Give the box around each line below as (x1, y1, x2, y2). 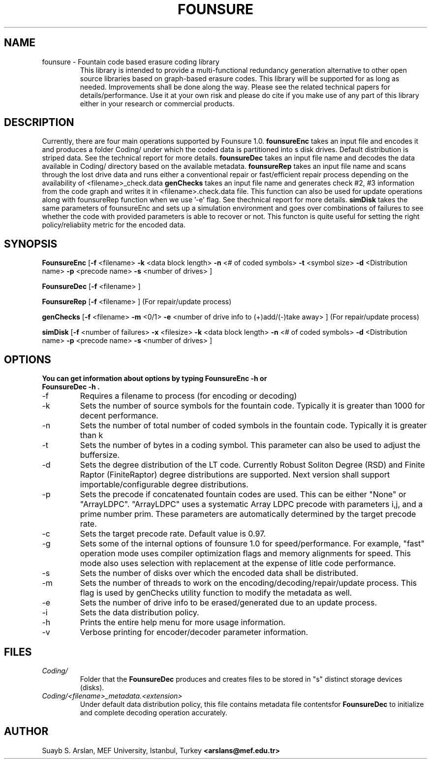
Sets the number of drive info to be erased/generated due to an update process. (80, 598, 377, 608)
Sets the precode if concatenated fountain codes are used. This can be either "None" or (80, 489, 406, 500)
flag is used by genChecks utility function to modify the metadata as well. (80, 588, 352, 598)
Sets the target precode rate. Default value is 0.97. (80, 529, 266, 539)
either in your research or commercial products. (80, 99, 235, 108)
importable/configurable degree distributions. (80, 479, 248, 490)
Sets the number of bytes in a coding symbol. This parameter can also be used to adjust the (80, 440, 420, 450)
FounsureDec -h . (42, 382, 100, 391)
